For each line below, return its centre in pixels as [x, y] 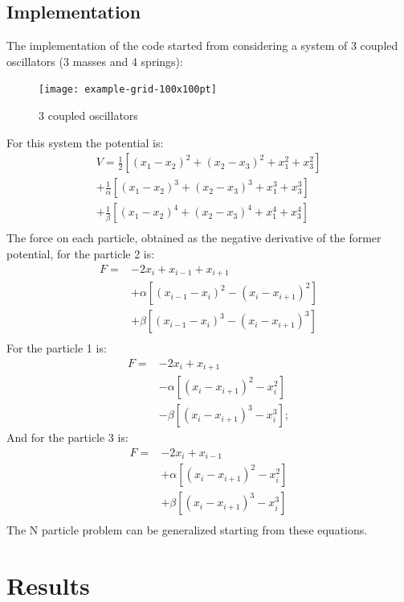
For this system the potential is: [85, 142]
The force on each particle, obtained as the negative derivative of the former [194, 238]
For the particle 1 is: [57, 348]
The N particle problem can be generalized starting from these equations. [187, 530]
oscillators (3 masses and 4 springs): [95, 61]
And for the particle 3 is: [67, 437]
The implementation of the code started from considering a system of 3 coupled [202, 45]
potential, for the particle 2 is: [81, 253]
